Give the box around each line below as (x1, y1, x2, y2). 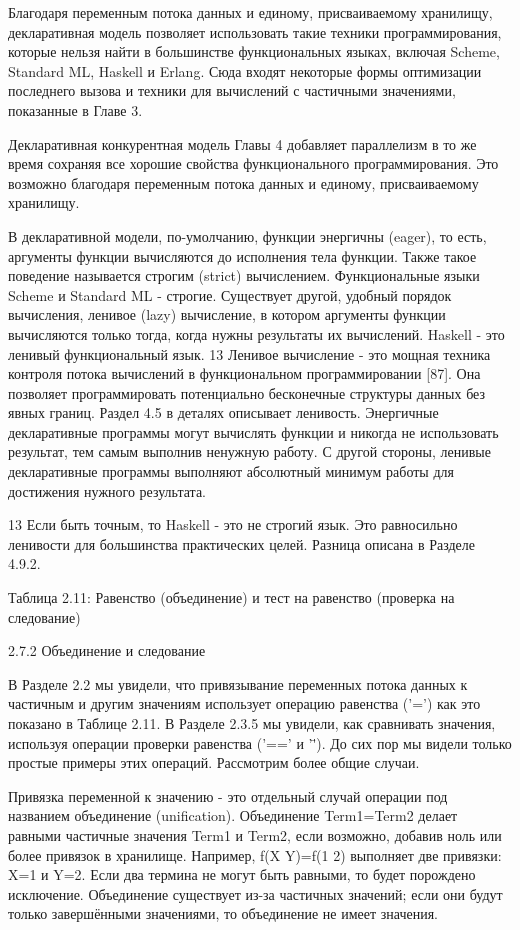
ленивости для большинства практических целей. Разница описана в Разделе (8, 533, 476, 554)
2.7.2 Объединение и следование (8, 640, 206, 661)
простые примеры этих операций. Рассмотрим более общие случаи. (8, 752, 420, 773)
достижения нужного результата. (8, 480, 206, 501)
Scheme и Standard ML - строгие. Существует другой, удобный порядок (8, 284, 452, 305)
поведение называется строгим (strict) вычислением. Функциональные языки (8, 265, 480, 286)
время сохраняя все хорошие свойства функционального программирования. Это (8, 153, 499, 174)
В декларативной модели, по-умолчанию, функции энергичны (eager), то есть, (8, 225, 487, 246)
